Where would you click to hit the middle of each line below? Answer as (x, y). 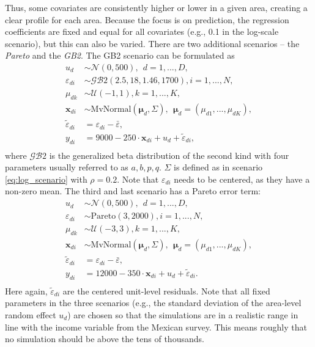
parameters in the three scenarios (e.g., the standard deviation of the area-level (153, 303)
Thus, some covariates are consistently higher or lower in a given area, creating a (156, 7)
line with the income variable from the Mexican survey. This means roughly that (156, 327)
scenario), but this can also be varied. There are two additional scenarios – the (152, 43)
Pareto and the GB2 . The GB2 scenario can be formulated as (120, 55)
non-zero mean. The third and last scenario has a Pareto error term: (133, 191)
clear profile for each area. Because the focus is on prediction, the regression (147, 19)
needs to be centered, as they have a (242, 179)
